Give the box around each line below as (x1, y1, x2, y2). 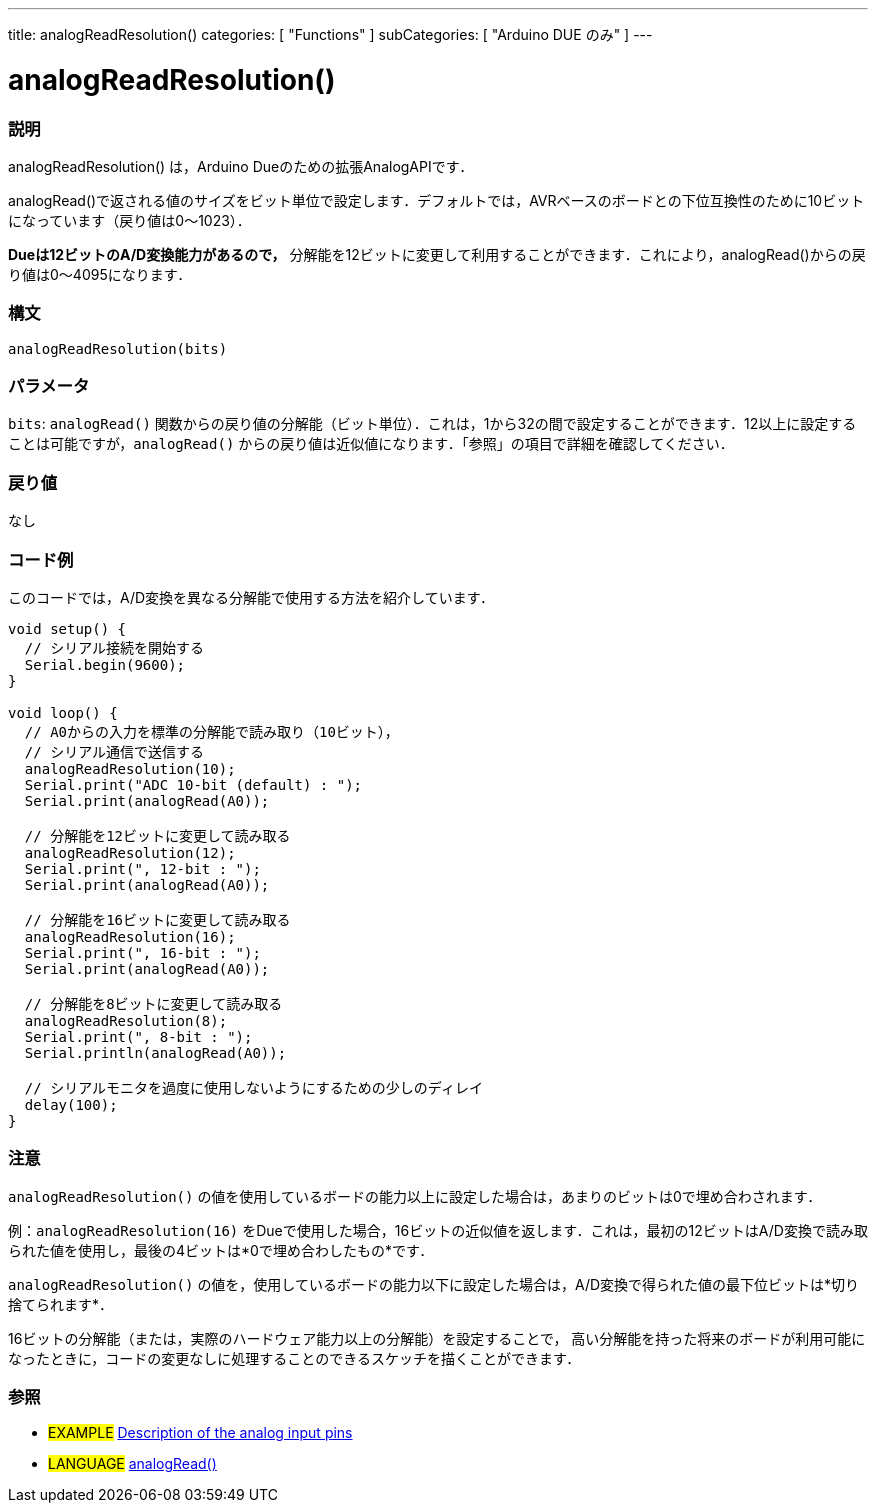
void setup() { (8, 620, 127, 637)
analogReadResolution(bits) (8, 340, 228, 357)
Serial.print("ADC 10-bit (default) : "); (24, 776, 363, 793)
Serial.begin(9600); (24, 656, 186, 673)
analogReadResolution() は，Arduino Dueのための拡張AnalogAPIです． (8, 157, 474, 175)
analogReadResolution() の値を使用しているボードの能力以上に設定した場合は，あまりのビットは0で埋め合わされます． (8, 1187, 822, 1205)
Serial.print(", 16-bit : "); (24, 944, 261, 961)
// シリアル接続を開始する (24, 639, 205, 656)
